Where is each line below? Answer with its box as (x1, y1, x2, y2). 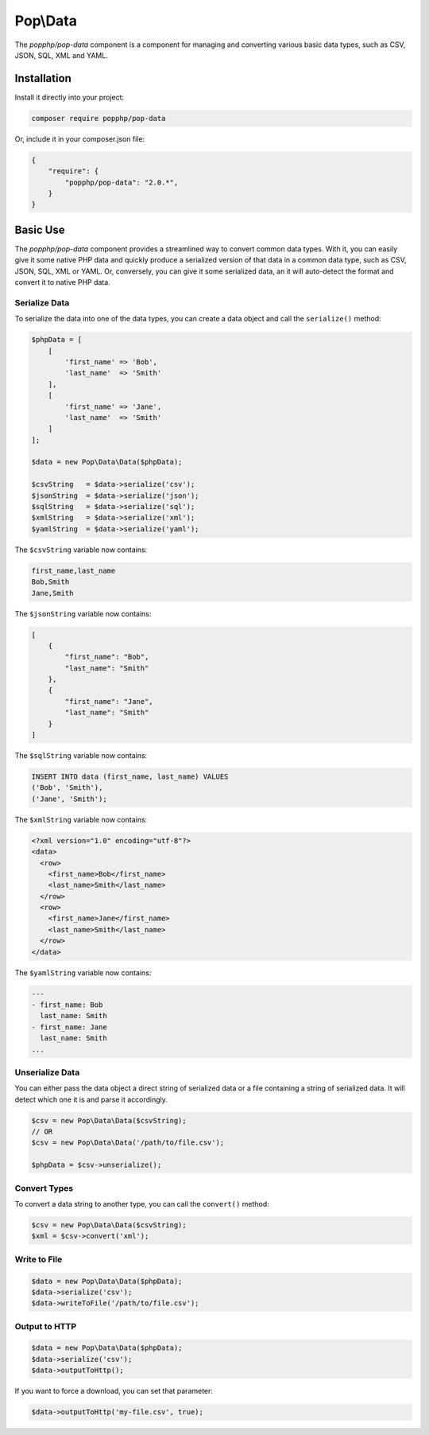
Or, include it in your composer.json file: (14, 134, 145, 143)
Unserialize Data (14, 1067, 80, 1078)
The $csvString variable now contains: (14, 545, 148, 554)
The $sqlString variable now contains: (14, 751, 148, 760)
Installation (14, 72, 71, 85)
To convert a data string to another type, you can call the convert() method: (14, 1199, 269, 1208)
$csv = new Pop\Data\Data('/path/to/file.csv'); (31, 1138, 225, 1147)
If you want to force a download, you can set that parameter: (14, 1386, 214, 1396)
